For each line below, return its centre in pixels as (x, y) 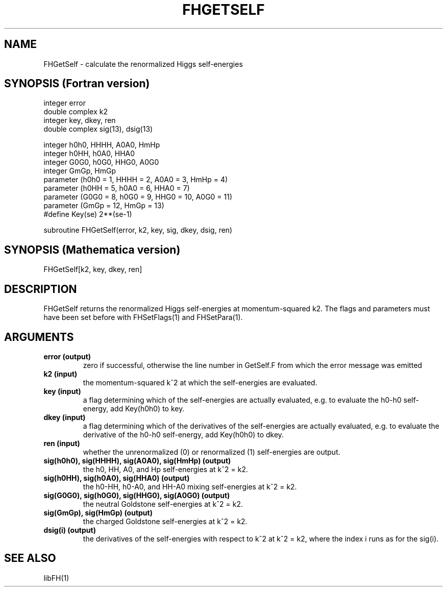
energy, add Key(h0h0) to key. (134, 408)
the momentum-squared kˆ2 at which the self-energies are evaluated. (200, 382)
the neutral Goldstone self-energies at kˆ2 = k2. (163, 504)
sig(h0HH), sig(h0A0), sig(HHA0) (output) (117, 478)
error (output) (67, 356)
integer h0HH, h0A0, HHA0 (89, 154)
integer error (65, 103)
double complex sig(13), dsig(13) (98, 129)
